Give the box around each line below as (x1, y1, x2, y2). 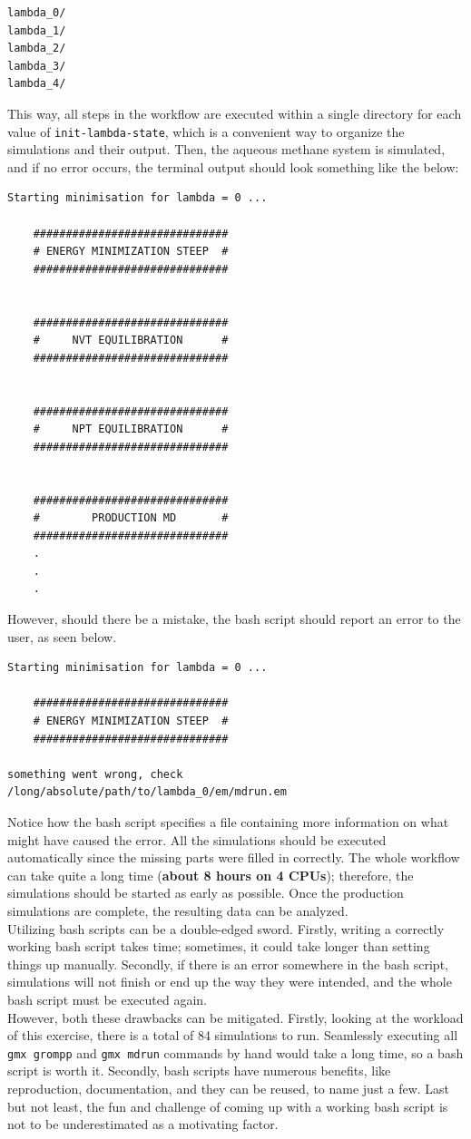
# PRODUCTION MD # (33, 511, 229, 525)
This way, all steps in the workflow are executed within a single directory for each (7, 103, 462, 122)
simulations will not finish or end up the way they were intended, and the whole (7, 972, 452, 991)
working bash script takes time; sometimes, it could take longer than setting (7, 937, 430, 956)
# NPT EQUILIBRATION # (33, 423, 229, 436)
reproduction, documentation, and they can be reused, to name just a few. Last (7, 1078, 450, 1097)
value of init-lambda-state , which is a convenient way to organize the (7, 122, 405, 141)
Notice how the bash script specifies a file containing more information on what (7, 813, 449, 831)
